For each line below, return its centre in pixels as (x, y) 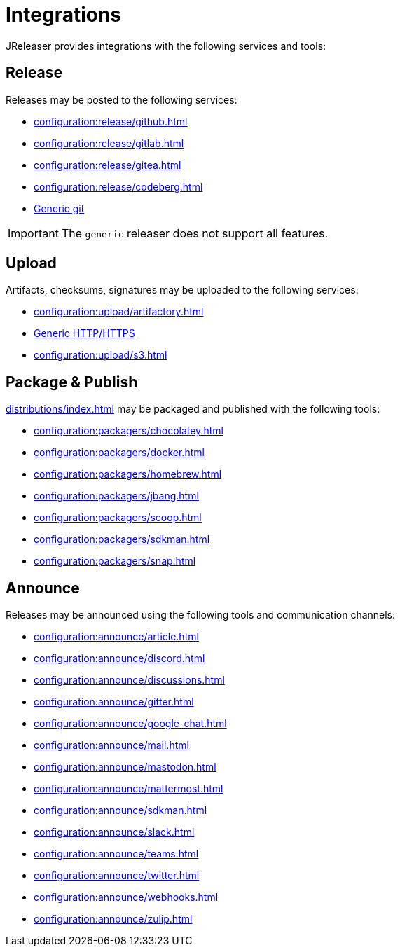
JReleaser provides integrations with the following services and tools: (166, 46)
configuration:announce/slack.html (114, 832)
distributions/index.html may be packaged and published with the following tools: (193, 409)
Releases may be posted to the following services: (122, 99)
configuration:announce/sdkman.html (120, 810)
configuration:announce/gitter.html (114, 702)
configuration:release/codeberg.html (118, 186)
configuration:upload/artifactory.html (119, 312)
